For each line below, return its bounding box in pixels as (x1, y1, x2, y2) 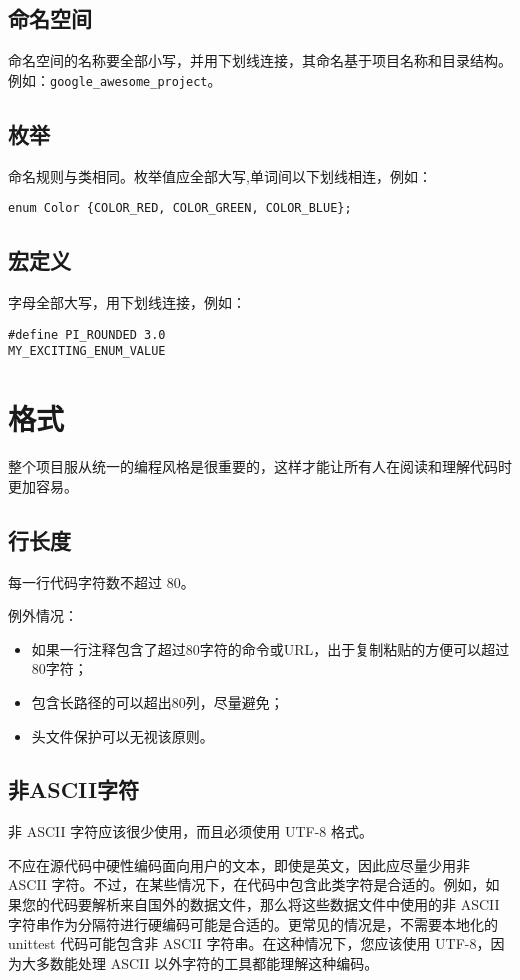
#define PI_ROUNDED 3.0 (8, 327, 166, 342)
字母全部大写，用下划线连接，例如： (8, 292, 246, 313)
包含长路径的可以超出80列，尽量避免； (31, 691, 284, 712)
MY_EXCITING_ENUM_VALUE (8, 344, 166, 359)
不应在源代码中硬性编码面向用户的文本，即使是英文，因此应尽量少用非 (8, 854, 470, 875)
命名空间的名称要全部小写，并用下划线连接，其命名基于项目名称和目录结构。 (8, 50, 512, 71)
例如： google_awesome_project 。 (8, 69, 222, 90)
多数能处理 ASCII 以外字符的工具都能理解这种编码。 (35, 952, 379, 973)
